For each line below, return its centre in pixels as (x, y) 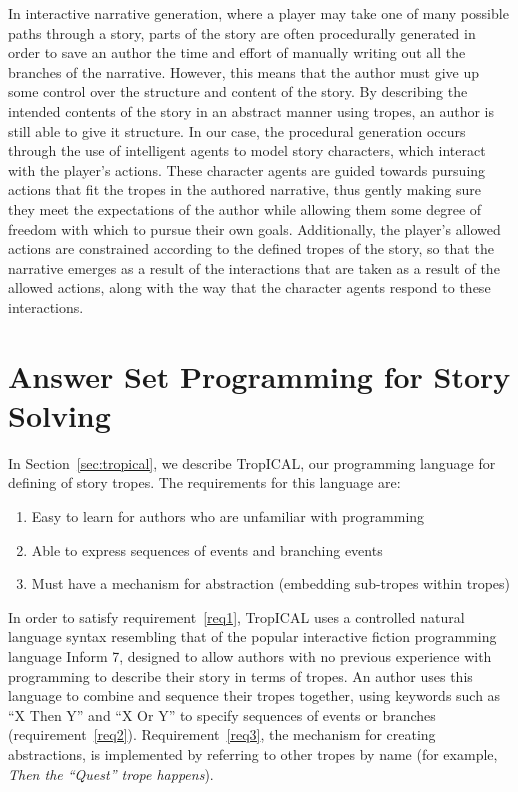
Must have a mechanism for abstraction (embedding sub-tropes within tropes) (270, 583)
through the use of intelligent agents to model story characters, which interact (247, 150)
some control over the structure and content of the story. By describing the (238, 91)
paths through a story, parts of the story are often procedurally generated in (242, 32)
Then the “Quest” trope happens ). (111, 773)
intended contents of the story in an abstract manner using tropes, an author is (251, 110)
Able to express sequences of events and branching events (207, 549)
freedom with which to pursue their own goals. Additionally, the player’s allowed (254, 228)
